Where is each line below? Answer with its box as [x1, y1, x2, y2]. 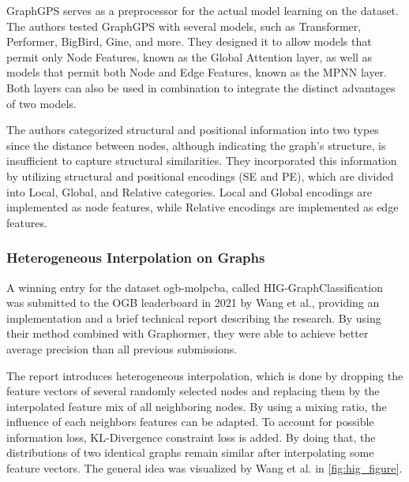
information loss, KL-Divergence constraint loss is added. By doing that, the [6, 428, 376, 445]
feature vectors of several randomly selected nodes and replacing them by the [6, 383, 380, 399]
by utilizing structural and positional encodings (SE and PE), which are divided [6, 167, 394, 184]
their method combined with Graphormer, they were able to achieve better [6, 325, 369, 342]
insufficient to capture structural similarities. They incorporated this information [6, 152, 397, 169]
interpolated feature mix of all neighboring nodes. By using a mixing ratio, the [6, 398, 387, 414]
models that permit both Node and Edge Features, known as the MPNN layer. [6, 64, 388, 80]
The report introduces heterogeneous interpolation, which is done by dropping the [6, 367, 403, 383]
